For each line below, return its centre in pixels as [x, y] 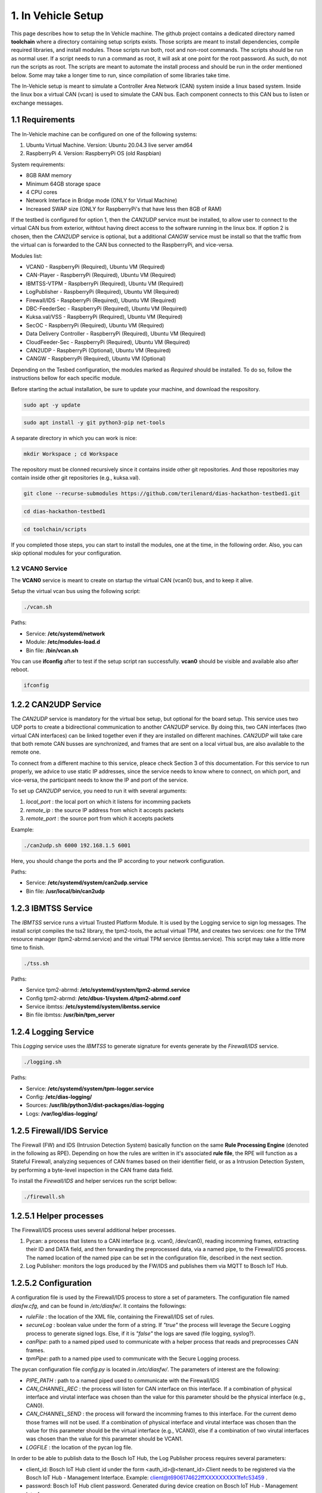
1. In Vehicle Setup [57, 16]
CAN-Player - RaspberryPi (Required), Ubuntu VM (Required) [101, 275]
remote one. [26, 752]
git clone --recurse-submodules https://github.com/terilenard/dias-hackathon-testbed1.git [162, 494]
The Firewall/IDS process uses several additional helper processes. [94, 1230]
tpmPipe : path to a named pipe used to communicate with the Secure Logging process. [133, 1358]
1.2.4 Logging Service [53, 1032]
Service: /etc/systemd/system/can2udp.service [87, 883]
